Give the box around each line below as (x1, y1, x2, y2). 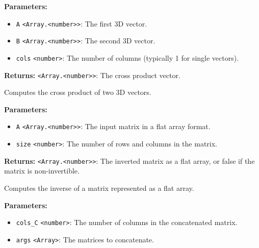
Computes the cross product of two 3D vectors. (4, 87, 151, 97)
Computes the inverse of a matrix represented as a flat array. (4, 182, 194, 193)
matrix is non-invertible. (4, 165, 80, 176)
